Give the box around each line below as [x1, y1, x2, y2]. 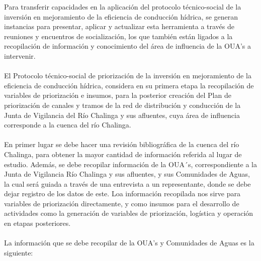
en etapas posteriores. [4, 218, 71, 228]
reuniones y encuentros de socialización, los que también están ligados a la [4, 31, 233, 41]
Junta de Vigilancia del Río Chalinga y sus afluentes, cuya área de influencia [4, 109, 240, 120]
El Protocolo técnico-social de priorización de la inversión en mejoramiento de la [4, 70, 251, 81]
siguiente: [4, 247, 33, 257]
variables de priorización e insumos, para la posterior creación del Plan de [4, 90, 231, 100]
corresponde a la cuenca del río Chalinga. [4, 119, 131, 130]
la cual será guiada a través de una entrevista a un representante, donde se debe [4, 178, 251, 189]
